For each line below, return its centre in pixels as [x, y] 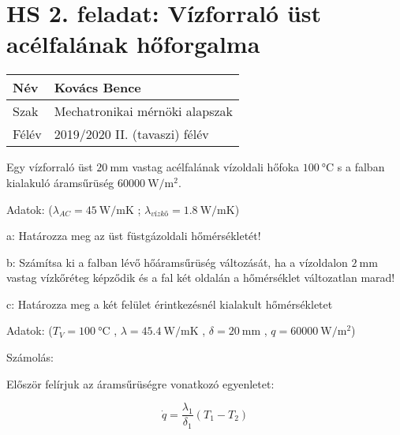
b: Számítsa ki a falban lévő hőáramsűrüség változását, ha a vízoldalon [177, 262]
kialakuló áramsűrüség [60, 182]
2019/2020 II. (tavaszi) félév [131, 134]
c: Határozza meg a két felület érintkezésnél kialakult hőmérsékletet [170, 304]
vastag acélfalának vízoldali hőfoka [216, 167]
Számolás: [30, 357]
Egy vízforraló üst [50, 167]
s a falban [361, 167]
